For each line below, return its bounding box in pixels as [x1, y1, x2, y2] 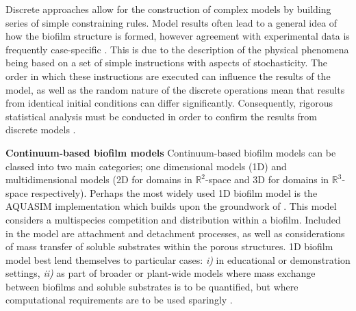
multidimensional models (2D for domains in [5, 172, 192, 187]
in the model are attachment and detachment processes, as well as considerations [5, 226, 345, 240]
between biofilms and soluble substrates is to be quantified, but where [5, 279, 298, 293]
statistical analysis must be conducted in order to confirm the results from [5, 109, 317, 123]
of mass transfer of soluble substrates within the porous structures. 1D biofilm [5, 239, 333, 254]
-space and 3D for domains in [205, 172, 329, 187]
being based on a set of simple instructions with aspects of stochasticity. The [5, 55, 328, 70]
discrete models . [5, 122, 76, 137]
